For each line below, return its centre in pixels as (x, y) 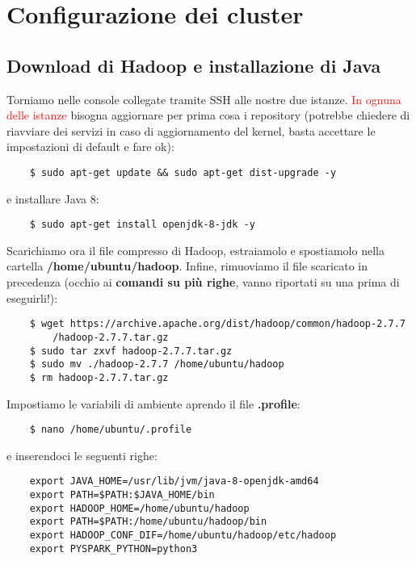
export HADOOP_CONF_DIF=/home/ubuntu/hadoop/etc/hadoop (183, 535)
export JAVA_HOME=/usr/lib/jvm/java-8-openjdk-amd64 (174, 481)
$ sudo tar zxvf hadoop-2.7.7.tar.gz (131, 351)
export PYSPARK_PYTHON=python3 (113, 548)
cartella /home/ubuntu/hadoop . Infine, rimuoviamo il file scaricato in (187, 266)
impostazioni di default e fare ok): (90, 147)
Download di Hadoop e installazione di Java (194, 65)
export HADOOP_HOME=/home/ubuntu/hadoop (139, 508)
